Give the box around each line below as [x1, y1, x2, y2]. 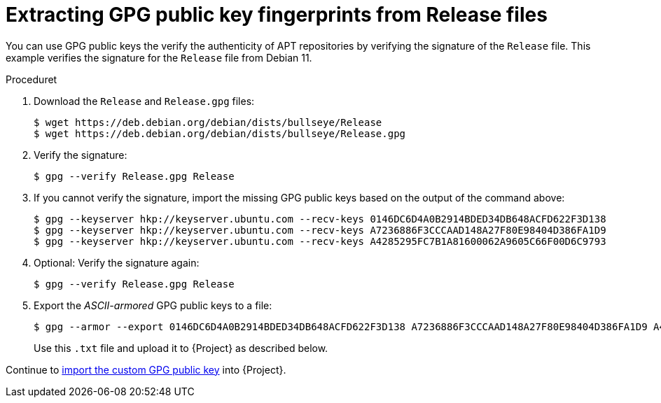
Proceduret [6, 73, 57, 85]
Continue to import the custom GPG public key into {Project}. [6, 363, 286, 376]
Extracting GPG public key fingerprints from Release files [6, 3, 548, 27]
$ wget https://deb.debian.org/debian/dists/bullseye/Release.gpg [34, 127, 406, 139]
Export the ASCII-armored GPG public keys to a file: [34, 299, 272, 311]
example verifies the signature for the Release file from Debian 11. [6, 51, 312, 64]
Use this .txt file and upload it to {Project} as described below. [34, 341, 328, 354]
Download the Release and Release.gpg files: [34, 94, 255, 107]
